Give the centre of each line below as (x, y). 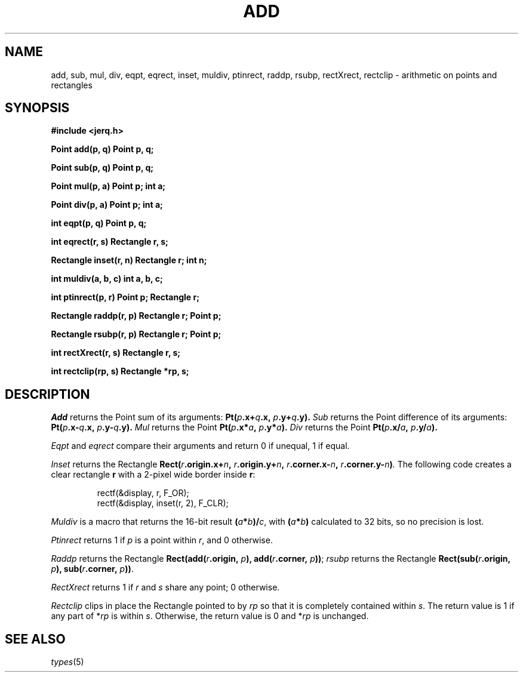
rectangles (72, 85)
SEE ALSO (35, 639)
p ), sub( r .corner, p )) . (92, 569)
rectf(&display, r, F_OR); (143, 493)
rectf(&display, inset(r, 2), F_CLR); (163, 503)
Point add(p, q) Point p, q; (102, 149)
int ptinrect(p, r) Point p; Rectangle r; (125, 297)
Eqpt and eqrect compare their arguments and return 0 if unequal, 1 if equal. (200, 446)
